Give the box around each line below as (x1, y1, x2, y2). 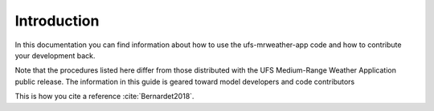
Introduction (14, 12, 100, 30)
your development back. (14, 50, 96, 60)
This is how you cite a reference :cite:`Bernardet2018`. (14, 92, 194, 101)
